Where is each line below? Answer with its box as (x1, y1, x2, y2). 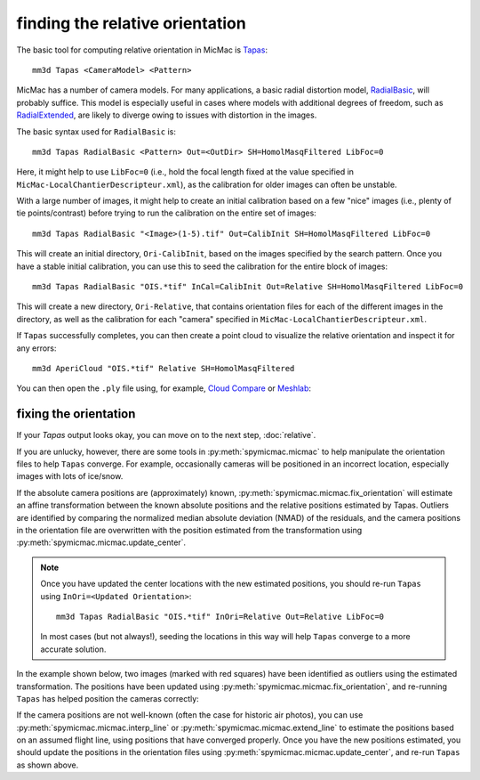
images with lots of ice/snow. (16, 471, 124, 482)
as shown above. (16, 760, 79, 770)
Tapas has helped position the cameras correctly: (16, 693, 199, 703)
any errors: (16, 343, 57, 353)
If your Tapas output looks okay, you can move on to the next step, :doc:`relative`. (16, 430, 316, 441)
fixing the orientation (16, 406, 136, 422)
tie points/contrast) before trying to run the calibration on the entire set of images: (16, 207, 317, 218)
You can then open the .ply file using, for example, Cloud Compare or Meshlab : (16, 383, 311, 394)
